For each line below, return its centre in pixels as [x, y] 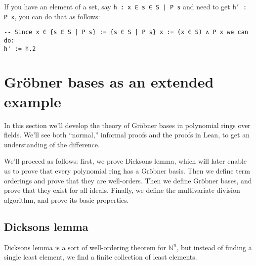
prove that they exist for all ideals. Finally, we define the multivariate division [122, 190]
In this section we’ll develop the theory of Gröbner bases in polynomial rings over [127, 125]
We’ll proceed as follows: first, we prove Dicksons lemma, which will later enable [126, 161]
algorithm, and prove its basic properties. [66, 199]
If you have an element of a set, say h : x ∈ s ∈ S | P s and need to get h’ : [126, 6]
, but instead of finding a [214, 247]
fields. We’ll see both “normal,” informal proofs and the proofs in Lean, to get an [127, 135]
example [33, 101]
